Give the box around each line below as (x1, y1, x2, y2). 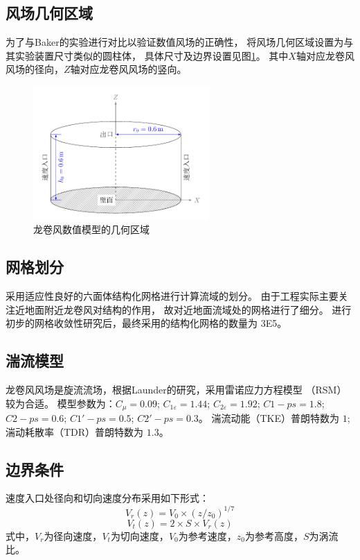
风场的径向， (6, 62, 64, 76)
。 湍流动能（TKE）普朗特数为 (198, 411, 340, 425)
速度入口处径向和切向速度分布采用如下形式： (6, 491, 209, 505)
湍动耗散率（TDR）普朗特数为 (6, 424, 144, 439)
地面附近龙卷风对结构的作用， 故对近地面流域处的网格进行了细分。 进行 (24, 302, 352, 316)
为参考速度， (178, 528, 237, 543)
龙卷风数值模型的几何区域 (33, 222, 150, 237)
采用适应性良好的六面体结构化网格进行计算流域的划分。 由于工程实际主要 (6, 289, 339, 303)
